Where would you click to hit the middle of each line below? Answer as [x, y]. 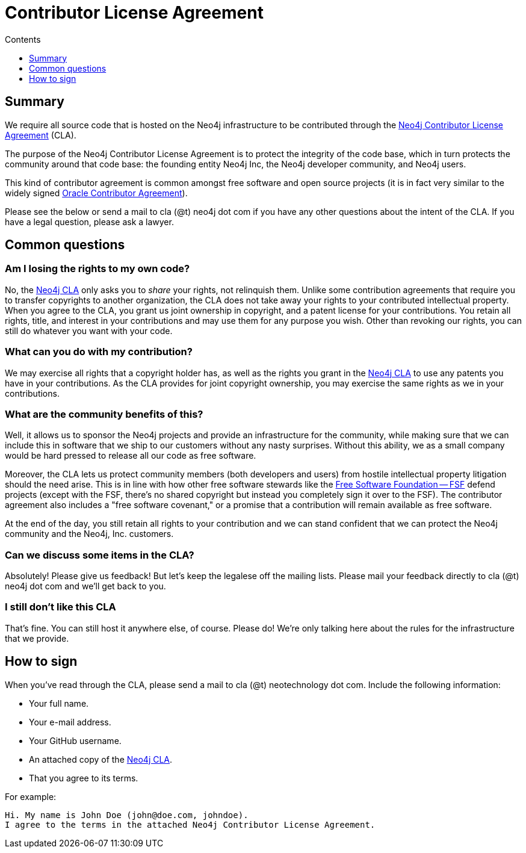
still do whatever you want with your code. [89, 330]
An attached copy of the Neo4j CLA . [101, 759]
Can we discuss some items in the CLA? [100, 555]
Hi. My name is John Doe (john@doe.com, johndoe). [127, 815]
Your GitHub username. [75, 740]
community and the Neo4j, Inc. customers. [89, 534]
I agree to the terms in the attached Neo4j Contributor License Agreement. [190, 824]
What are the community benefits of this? [104, 414]
